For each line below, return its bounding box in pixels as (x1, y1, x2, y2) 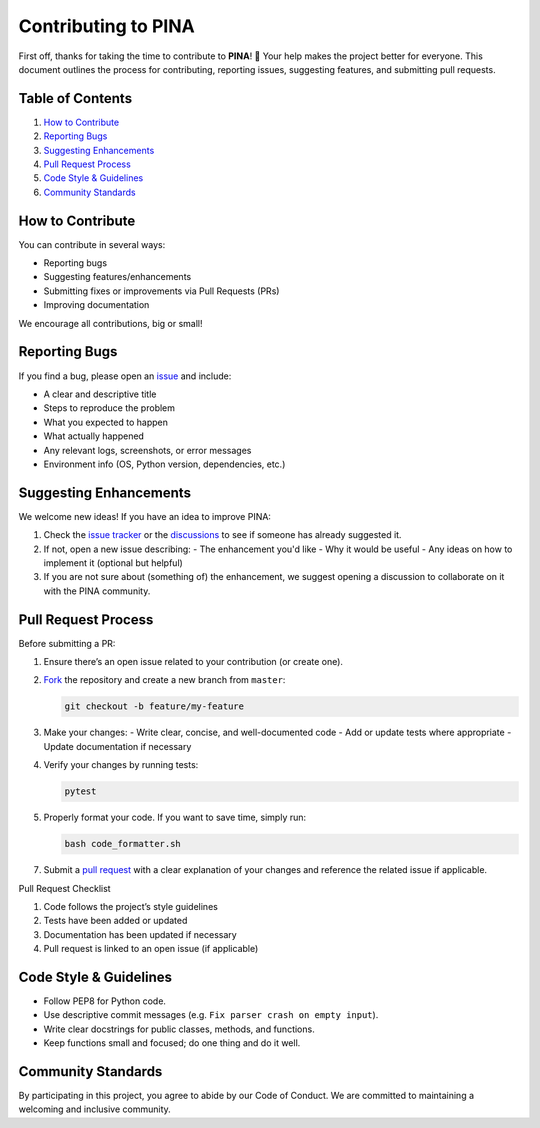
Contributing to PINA (18, 15, 195, 37)
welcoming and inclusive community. (18, 1103, 172, 1115)
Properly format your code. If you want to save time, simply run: (43, 811, 307, 824)
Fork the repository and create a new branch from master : (43, 674, 286, 686)
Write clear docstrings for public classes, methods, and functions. (43, 1023, 315, 1035)
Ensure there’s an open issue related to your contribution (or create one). (43, 656, 344, 668)
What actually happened (43, 430, 145, 442)
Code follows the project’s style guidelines (43, 900, 219, 912)
